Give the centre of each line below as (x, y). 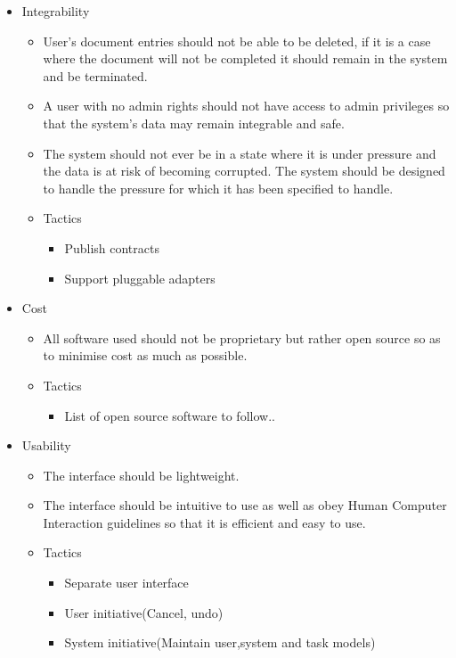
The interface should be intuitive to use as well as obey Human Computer (245, 505)
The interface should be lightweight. (141, 475)
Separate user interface (126, 583)
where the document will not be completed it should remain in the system (245, 58)
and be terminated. (95, 75)
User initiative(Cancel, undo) (144, 612)
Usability (46, 445)
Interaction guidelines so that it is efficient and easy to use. (204, 522)
